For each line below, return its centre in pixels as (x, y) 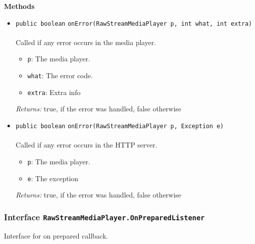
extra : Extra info (54, 92)
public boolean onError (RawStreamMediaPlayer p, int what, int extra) (134, 24)
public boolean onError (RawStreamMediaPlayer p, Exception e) (120, 126)
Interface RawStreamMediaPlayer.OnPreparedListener (104, 217)
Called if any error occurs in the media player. (86, 42)
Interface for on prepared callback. (56, 235)
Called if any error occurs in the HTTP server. (86, 145)
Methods (19, 6)
